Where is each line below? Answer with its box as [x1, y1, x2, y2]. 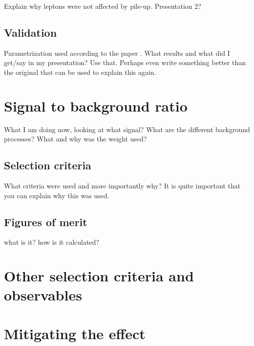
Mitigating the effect [4, 323, 146, 343]
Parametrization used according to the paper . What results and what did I [4, 47, 230, 58]
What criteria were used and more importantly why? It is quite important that [4, 181, 241, 191]
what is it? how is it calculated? [4, 237, 99, 247]
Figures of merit [4, 214, 87, 229]
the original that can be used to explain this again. [4, 67, 156, 77]
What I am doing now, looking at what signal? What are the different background [4, 124, 250, 134]
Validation [4, 24, 57, 40]
